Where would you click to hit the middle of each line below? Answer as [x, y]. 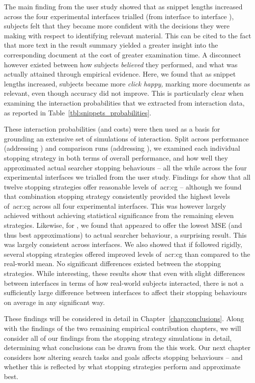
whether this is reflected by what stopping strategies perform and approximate [122, 367]
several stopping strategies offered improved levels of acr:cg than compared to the [127, 254]
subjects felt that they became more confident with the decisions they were [117, 26]
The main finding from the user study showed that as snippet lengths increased [123, 6]
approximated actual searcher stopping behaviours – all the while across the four [126, 167]
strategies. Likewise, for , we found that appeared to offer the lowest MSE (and [123, 225]
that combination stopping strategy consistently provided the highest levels [117, 196]
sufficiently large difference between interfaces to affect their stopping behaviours [126, 292]
